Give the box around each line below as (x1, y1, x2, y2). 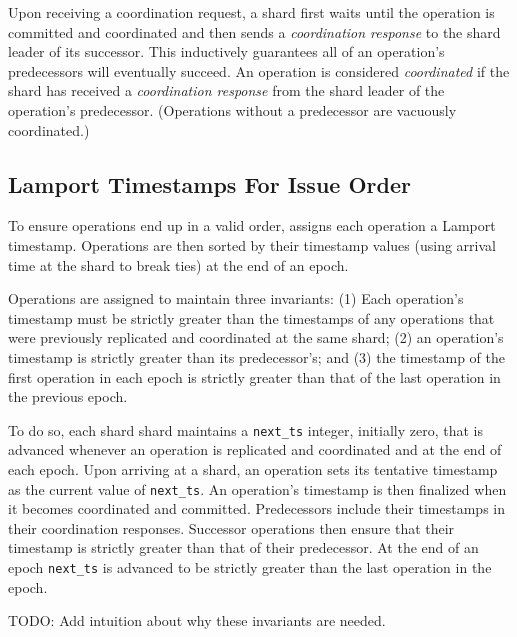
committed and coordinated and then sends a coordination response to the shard (8, 21, 501, 42)
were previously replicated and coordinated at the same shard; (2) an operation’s (8, 327, 504, 348)
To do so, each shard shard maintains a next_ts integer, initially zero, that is (8, 419, 483, 440)
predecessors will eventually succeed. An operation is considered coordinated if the (8, 60, 510, 81)
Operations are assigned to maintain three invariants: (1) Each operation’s (8, 288, 464, 309)
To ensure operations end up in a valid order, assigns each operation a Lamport (8, 215, 496, 236)
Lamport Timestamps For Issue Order (8, 168, 411, 199)
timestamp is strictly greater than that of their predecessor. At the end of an (8, 537, 479, 558)
